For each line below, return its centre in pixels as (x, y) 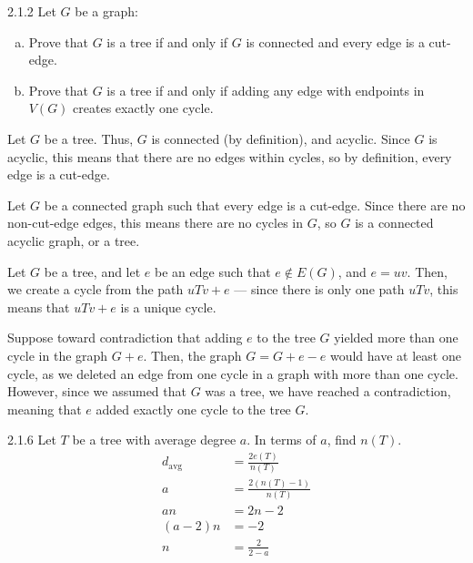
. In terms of (282, 440)
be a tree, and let (92, 271)
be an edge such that (213, 271)
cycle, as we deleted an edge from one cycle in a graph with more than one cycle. (233, 373)
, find (342, 440)
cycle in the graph (58, 355)
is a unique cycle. (168, 307)
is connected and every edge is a (335, 41)
